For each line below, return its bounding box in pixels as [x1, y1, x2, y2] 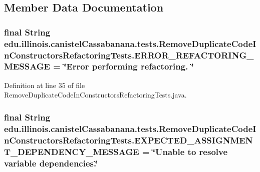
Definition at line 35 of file [4, 79, 85, 90]
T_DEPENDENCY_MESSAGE [4, 145, 139, 157]
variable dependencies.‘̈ [4, 156, 98, 169]
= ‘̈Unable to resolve [142, 145, 228, 157]
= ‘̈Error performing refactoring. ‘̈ [53, 60, 194, 72]
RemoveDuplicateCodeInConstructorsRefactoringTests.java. [4, 89, 187, 100]
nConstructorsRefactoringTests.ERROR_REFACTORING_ [4, 48, 254, 61]
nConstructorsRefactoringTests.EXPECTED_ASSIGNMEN [4, 133, 253, 146]
